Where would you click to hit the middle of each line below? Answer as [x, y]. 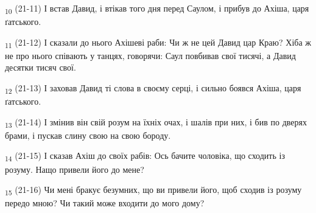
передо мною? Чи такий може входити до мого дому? [105, 203]
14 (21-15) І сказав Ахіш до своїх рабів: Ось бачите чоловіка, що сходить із [145, 156]
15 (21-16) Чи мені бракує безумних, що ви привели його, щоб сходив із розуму [153, 190]
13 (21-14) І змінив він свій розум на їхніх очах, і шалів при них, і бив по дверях [156, 122]
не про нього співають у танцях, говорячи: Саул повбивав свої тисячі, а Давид [150, 55]
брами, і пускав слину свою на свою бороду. [88, 135]
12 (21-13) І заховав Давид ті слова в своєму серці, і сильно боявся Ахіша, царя [153, 89]
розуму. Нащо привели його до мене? [75, 169]
